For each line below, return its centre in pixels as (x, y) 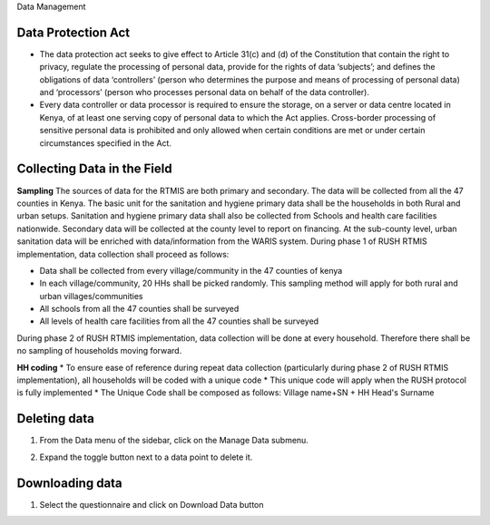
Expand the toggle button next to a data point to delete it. (146, 457)
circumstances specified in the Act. (106, 143)
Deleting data (55, 418)
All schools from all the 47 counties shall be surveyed (139, 309)
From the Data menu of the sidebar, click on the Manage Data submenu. (174, 441)
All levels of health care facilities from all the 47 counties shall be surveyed (179, 321)
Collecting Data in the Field (94, 169)
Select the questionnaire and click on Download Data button (152, 504)
